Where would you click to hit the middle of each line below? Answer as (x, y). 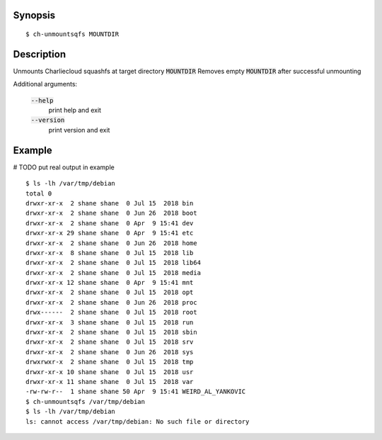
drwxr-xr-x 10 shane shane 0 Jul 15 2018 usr (110, 372)
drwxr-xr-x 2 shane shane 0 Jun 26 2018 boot (111, 213)
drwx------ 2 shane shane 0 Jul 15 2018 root (111, 312)
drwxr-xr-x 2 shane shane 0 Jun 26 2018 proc (111, 302)
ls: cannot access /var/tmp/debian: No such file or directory (138, 421)
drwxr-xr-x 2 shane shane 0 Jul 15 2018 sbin (111, 332)
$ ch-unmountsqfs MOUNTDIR (73, 34)
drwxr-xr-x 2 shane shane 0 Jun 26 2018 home (111, 243)
